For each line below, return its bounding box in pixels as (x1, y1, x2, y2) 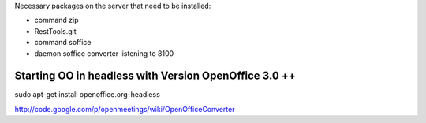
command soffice (34, 38, 92, 47)
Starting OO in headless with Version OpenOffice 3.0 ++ (14, 69, 296, 83)
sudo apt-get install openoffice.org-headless (14, 90, 161, 99)
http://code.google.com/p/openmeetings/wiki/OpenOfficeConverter (14, 104, 235, 114)
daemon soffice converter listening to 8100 (34, 48, 174, 58)
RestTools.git (34, 26, 77, 35)
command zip (34, 16, 79, 25)
